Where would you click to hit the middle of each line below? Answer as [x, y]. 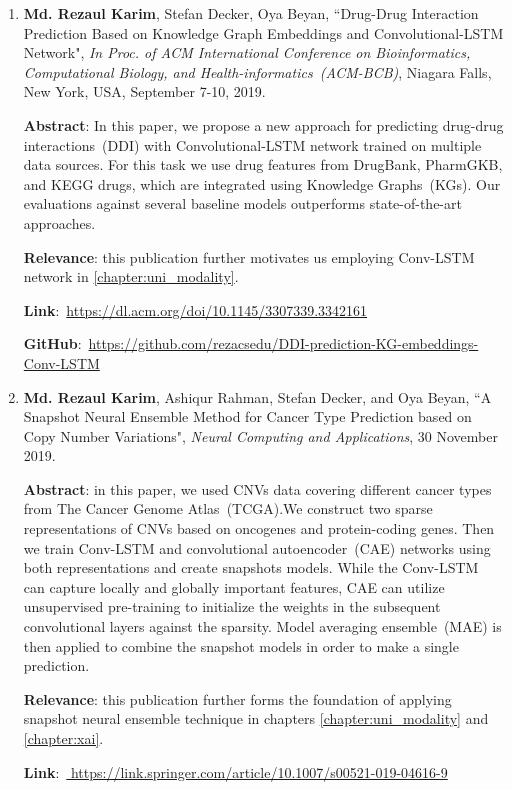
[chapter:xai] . [63, 738]
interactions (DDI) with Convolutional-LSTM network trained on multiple [252, 144]
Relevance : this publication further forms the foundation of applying [237, 698]
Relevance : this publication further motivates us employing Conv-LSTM [249, 256]
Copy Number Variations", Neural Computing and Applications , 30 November [260, 435]
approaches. [59, 222]
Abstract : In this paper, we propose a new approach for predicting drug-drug [263, 124]
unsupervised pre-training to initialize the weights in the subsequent [232, 606]
